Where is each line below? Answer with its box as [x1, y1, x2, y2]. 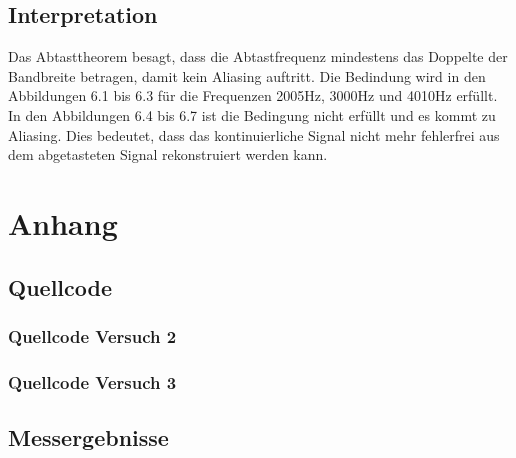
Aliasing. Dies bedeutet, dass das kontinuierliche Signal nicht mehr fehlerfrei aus [8, 124, 500, 145]
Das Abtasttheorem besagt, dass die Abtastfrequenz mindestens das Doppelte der [8, 46, 508, 67]
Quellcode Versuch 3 [8, 369, 177, 394]
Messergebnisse [8, 422, 169, 452]
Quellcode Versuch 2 [8, 323, 177, 348]
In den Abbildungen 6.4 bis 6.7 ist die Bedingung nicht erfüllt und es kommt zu [8, 104, 496, 125]
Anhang [8, 202, 118, 243]
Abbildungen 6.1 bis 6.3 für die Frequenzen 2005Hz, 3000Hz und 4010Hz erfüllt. [8, 85, 498, 106]
